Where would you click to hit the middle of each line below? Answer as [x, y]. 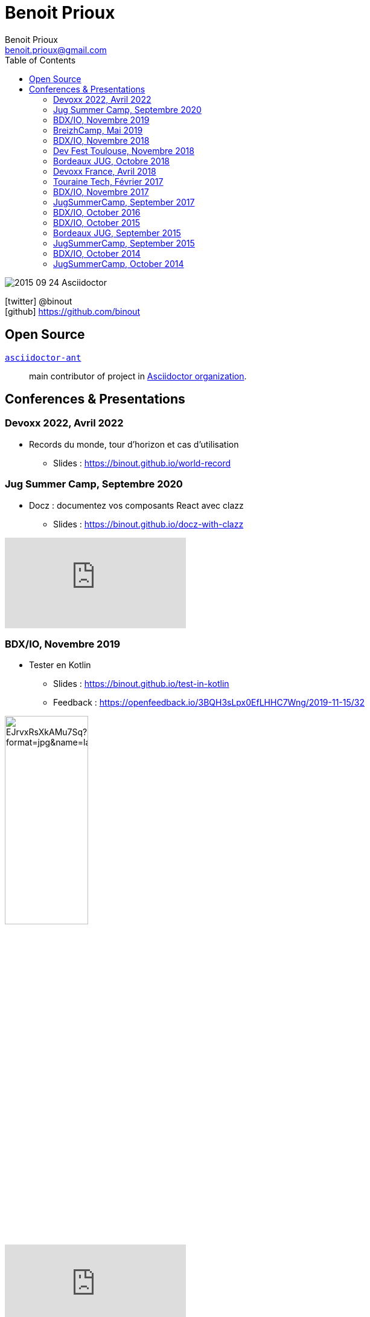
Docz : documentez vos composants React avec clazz [136, 505]
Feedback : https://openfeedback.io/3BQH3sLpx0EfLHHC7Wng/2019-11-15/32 [209, 703]
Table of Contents [40, 60]
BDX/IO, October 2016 [97, 212]
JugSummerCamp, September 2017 [124, 202]
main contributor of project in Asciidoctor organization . [138, 376]
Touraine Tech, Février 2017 [108, 181]
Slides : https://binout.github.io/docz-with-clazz [148, 524]
